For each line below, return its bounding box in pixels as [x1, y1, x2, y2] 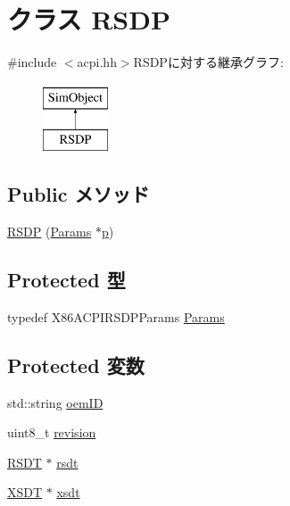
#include [7, 53, 57, 71]
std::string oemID [7, 393, 104, 411]
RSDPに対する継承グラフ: [133, 53, 284, 71]
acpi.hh [77, 53, 117, 71]
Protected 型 [7, 266, 126, 294]
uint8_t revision [7, 423, 96, 442]
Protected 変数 [7, 351, 145, 378]
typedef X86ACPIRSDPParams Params [7, 307, 225, 326]
